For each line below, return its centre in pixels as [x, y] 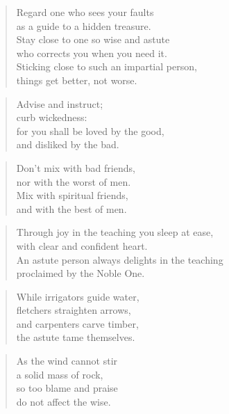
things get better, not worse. [77, 80]
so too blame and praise [67, 388]
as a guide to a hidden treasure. [84, 25]
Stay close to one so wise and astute [93, 39]
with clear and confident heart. [82, 245]
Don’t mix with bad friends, [76, 167]
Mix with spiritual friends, [72, 195]
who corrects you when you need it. [92, 53]
